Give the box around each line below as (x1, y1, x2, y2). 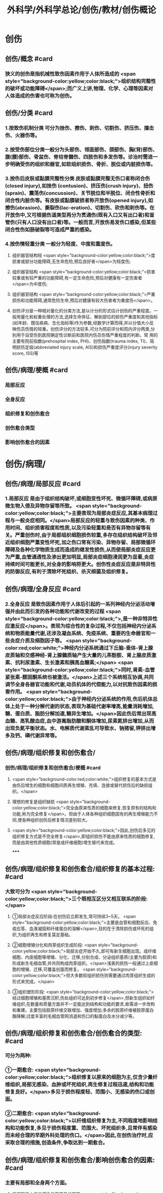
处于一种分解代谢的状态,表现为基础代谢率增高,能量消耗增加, (15, 703, 154, 710)
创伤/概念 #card (5, 55, 53, 63)
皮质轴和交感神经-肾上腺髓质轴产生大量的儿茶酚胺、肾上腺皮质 (5, 652, 152, 659)
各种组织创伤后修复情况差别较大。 (21, 817, 90, 823)
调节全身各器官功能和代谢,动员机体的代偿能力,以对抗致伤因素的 (5, 681, 153, 688)
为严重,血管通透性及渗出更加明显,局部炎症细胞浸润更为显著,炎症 (5, 553, 154, 560)
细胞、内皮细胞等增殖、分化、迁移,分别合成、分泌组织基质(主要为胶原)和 (12, 954, 157, 960)
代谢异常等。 (30, 732, 60, 739)
